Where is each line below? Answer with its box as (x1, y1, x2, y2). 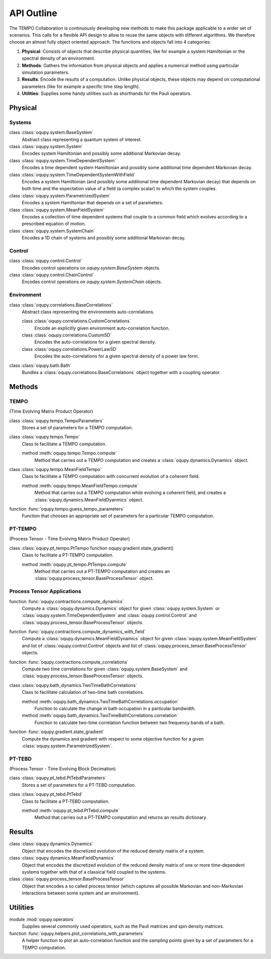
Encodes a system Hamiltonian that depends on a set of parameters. (22, 200, 164, 206)
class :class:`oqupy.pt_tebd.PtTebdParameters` (9, 775, 107, 781)
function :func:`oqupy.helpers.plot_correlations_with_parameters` (9, 930, 145, 936)
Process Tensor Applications (9, 588, 81, 595)
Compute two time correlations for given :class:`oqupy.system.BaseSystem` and (22, 666, 188, 672)
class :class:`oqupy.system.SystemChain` (9, 227, 95, 233)
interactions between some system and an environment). (22, 890, 140, 896)
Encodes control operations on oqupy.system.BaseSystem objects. (22, 265, 161, 271)
